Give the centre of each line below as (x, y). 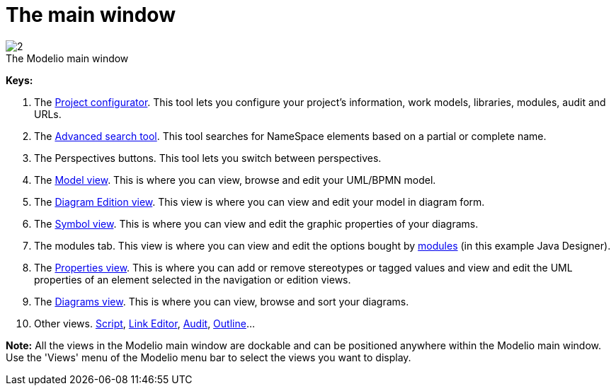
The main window (91, 15)
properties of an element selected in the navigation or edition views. (193, 279)
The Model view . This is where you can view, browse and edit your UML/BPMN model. (235, 180)
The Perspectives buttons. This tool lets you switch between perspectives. (208, 158)
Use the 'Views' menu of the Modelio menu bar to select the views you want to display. (209, 357)
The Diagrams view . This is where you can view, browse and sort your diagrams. (222, 301)
